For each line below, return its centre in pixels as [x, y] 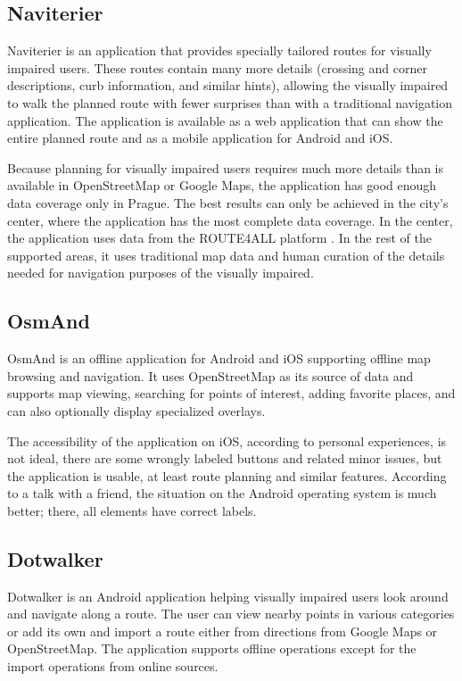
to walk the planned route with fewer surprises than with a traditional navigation [230, 102]
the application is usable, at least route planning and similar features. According [227, 475]
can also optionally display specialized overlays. [136, 410]
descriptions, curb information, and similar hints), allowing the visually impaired [228, 85]
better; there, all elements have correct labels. [132, 510]
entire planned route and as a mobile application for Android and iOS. [200, 138]
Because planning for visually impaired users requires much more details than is [226, 167]
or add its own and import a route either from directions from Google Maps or [223, 631]
